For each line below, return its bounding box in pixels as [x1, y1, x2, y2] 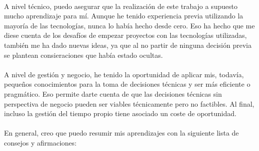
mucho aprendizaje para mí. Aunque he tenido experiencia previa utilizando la [4, 10, 244, 21]
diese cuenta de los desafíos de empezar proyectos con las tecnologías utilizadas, [4, 30, 247, 40]
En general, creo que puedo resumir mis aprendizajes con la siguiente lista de [4, 128, 239, 138]
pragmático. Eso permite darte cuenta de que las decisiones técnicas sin [4, 88, 222, 99]
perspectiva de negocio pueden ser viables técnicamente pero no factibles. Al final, [4, 98, 255, 109]
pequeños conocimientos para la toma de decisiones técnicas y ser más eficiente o [4, 79, 251, 89]
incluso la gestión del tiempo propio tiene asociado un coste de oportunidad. [4, 108, 237, 119]
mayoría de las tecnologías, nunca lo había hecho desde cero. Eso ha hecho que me [4, 20, 255, 30]
